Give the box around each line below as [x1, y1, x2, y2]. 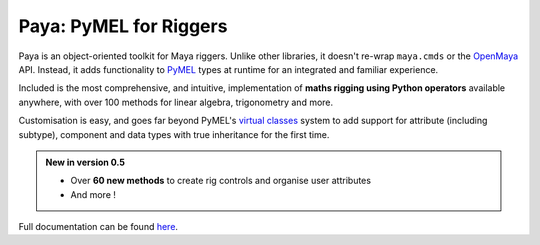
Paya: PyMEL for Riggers [18, 15, 228, 37]
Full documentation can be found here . [18, 221, 179, 233]
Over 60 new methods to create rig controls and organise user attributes [70, 175, 372, 187]
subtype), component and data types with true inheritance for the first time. [18, 128, 330, 140]
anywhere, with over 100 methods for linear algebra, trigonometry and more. [18, 96, 334, 108]
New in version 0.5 [45, 156, 125, 168]
